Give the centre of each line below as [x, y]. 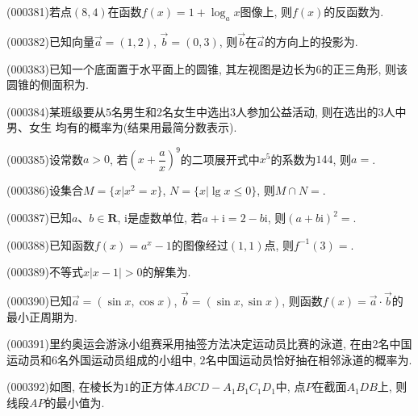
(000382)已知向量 [50, 42]
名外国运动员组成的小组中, [127, 359]
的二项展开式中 [220, 159]
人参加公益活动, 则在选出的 [307, 111]
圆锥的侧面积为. [48, 84]
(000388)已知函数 [50, 244]
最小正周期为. [42, 316]
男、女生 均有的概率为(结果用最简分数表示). [122, 127]
